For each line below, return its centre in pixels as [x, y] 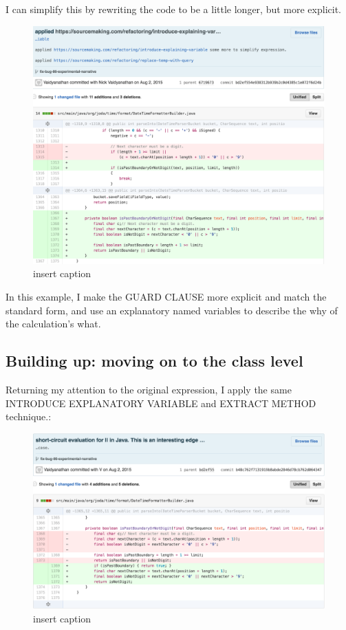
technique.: [29, 416]
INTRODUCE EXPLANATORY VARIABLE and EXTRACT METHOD [161, 403]
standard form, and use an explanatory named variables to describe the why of [172, 310]
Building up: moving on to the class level [154, 361]
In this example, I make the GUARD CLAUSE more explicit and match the [166, 296]
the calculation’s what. [53, 324]
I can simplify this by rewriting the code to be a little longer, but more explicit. [173, 9]
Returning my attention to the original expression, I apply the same [149, 389]
